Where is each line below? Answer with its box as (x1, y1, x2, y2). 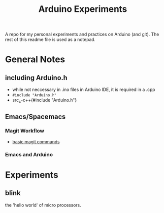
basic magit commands (12, 138, 60, 144)
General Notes (5, 54, 66, 65)
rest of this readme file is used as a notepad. (5, 37, 96, 43)
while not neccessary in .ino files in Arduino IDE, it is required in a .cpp (12, 86, 155, 92)
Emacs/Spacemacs (5, 113, 66, 121)
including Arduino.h (5, 73, 67, 82)
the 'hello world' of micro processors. (5, 202, 81, 208)
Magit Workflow (5, 128, 44, 134)
